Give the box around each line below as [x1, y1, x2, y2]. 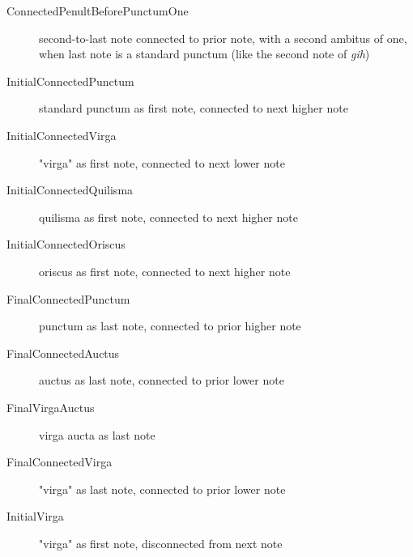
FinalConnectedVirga [6, 453, 113, 470]
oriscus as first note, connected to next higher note [39, 262, 291, 279]
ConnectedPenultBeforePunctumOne [6, 2, 189, 19]
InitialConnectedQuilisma [6, 181, 134, 198]
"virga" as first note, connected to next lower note [39, 154, 285, 171]
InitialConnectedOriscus [6, 236, 126, 253]
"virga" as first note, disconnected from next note [39, 534, 283, 551]
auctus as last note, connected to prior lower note [39, 372, 284, 389]
